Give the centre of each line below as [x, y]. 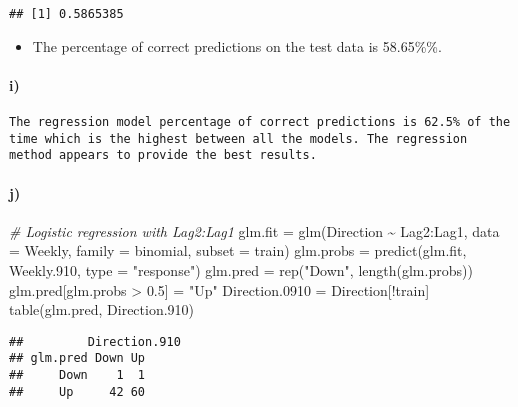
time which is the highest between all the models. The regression [238, 138]
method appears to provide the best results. [163, 155]
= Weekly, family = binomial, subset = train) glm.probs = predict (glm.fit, [238, 250]
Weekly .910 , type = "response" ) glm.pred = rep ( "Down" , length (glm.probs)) [241, 270]
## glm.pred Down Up [77, 358]
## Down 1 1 [77, 375]
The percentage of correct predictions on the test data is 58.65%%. [237, 45]
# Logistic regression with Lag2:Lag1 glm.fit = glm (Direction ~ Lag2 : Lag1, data [254, 230]
